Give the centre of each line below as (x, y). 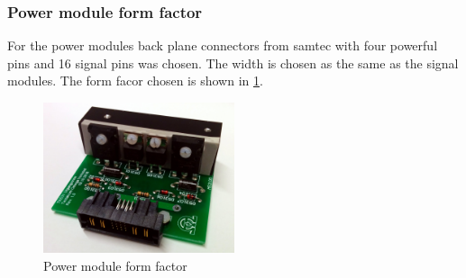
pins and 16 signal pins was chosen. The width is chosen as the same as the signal (233, 63)
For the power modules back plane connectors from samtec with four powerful (223, 45)
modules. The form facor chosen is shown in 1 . (135, 81)
